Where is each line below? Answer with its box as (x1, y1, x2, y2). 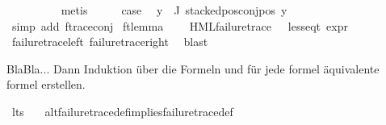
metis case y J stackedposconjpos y (61, 2, 287, 18)
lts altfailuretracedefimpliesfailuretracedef (11, 102, 233, 119)
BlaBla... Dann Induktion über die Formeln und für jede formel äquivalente (6, 60, 380, 77)
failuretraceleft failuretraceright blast (11, 33, 208, 50)
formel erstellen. (6, 76, 86, 93)
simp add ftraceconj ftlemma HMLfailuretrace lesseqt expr (11, 17, 348, 34)
